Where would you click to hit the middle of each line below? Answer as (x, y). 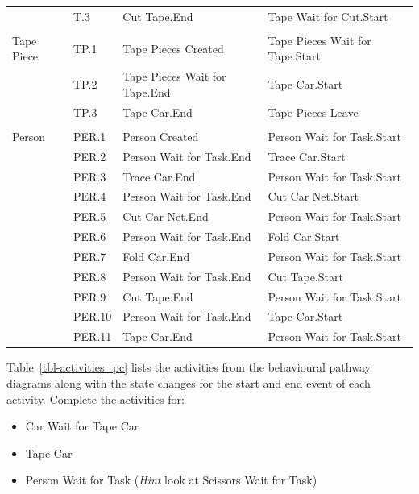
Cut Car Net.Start (313, 196)
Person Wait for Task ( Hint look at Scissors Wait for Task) (171, 480)
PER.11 (93, 336)
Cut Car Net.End (166, 216)
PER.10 (93, 316)
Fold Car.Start (304, 237)
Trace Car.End (159, 176)
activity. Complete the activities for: (96, 399)
